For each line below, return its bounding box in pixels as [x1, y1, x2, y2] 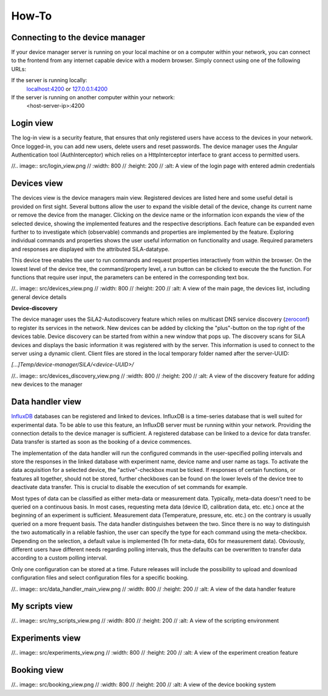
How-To [11, 9, 52, 23]
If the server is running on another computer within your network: [11, 94, 176, 101]
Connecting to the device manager [11, 32, 146, 43]
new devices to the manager [11, 381, 83, 388]
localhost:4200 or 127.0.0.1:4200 [26, 85, 108, 93]
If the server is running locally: [11, 77, 87, 84]
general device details [11, 293, 67, 301]
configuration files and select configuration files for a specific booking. [11, 574, 189, 582]
